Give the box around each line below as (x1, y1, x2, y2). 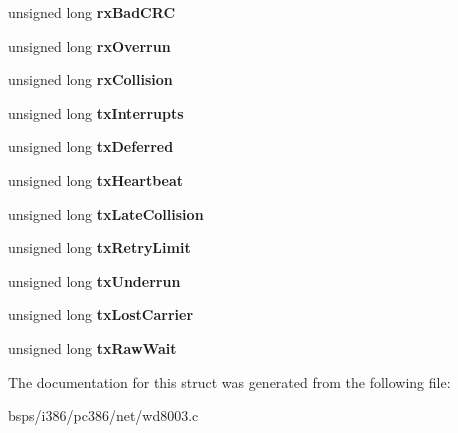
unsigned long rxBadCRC (8, 2, 176, 22)
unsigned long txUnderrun (8, 270, 181, 291)
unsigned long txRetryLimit (8, 237, 191, 258)
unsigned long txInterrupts (8, 102, 184, 123)
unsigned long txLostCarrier (8, 304, 194, 325)
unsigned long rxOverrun (8, 35, 171, 56)
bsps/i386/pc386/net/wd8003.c (8, 405, 199, 426)
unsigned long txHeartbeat (8, 169, 184, 190)
